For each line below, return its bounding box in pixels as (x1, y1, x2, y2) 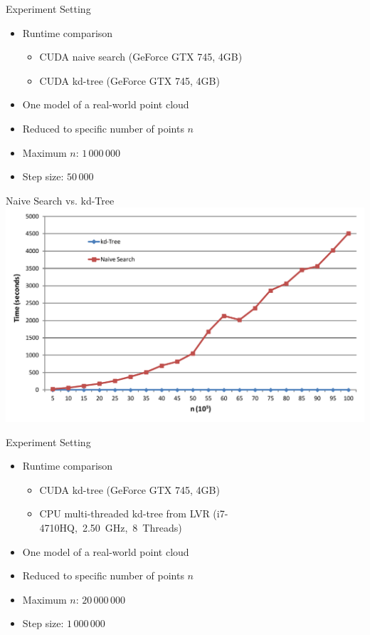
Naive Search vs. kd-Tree (6, 192, 115, 207)
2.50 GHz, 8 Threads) (82, 520, 182, 535)
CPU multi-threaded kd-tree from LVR (39, 506, 210, 521)
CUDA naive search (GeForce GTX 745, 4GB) (39, 49, 243, 64)
